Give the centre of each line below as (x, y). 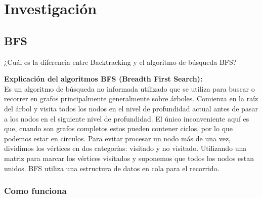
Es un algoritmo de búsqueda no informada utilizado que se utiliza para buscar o (129, 88)
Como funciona (35, 191)
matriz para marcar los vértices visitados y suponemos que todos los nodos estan (129, 158)
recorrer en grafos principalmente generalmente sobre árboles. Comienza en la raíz (131, 98)
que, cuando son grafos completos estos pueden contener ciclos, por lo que (119, 128)
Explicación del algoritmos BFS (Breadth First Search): (103, 79)
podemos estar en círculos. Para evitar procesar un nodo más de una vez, (118, 138)
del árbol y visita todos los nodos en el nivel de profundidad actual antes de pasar (131, 108)
